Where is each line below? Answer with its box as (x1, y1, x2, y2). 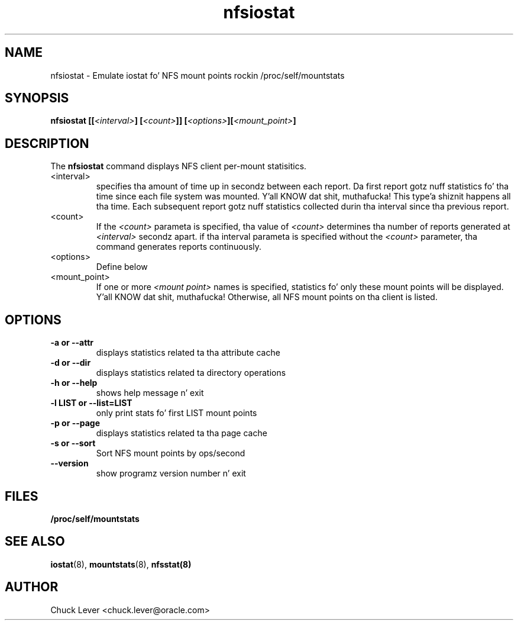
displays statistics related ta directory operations (96, 368, 286, 378)
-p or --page (50, 418, 101, 429)
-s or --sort (50, 438, 96, 449)
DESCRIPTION (5, 136, 89, 151)
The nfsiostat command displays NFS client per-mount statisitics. (50, 161, 307, 172)
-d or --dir (50, 357, 91, 368)
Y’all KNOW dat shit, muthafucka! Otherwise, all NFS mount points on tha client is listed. (96, 292, 438, 302)
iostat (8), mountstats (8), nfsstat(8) (50, 559, 192, 569)
